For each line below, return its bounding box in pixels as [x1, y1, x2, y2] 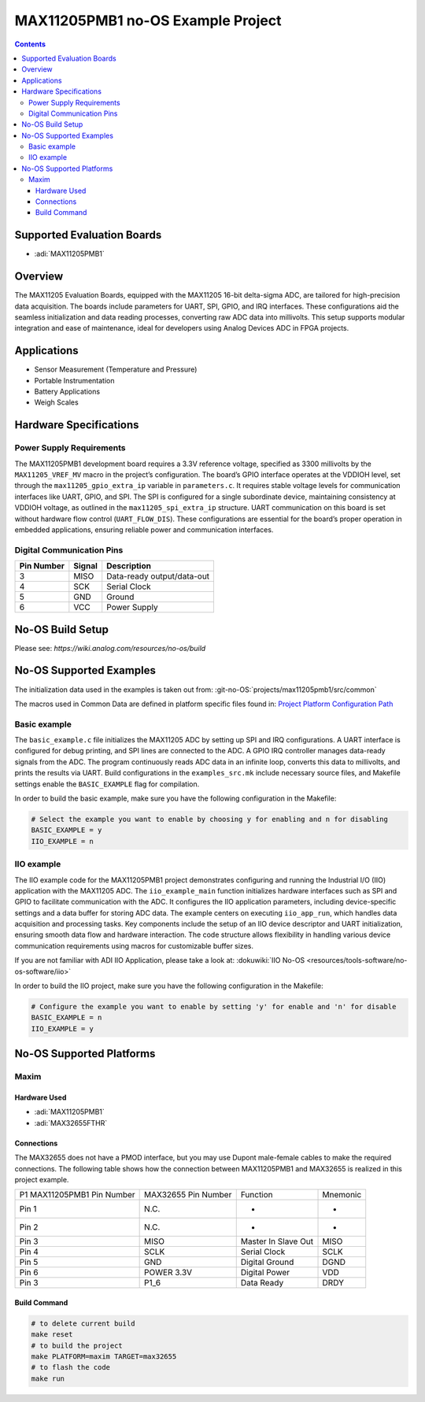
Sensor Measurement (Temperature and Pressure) [34, 364, 198, 374]
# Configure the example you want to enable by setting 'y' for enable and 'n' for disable [31, 1002, 397, 1012]
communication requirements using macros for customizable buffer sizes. [14, 941, 253, 950]
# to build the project [31, 1341, 124, 1350]
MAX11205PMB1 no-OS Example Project [14, 12, 283, 29]
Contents [14, 39, 46, 49]
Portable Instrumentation [34, 375, 115, 385]
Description [106, 560, 151, 572]
